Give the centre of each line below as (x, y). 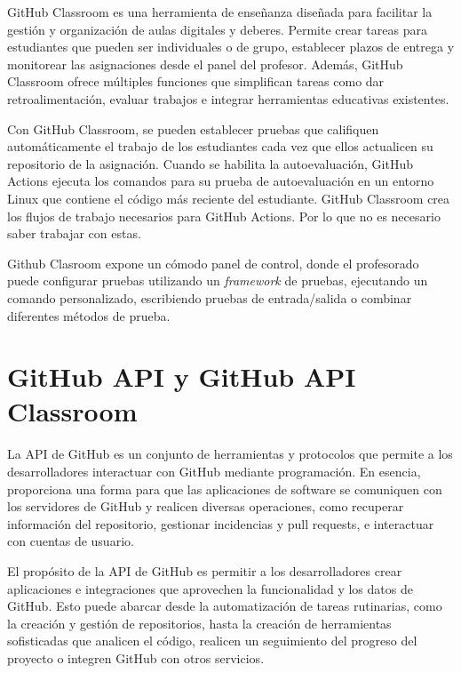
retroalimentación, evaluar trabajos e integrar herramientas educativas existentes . (228, 98)
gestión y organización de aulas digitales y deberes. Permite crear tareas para (217, 29)
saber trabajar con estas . (74, 233)
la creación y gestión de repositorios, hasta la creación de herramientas (199, 623)
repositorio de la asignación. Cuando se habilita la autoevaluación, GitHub (211, 163)
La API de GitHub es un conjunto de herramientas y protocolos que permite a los (230, 454)
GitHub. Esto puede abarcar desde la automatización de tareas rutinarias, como (225, 606)
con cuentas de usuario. (71, 541)
